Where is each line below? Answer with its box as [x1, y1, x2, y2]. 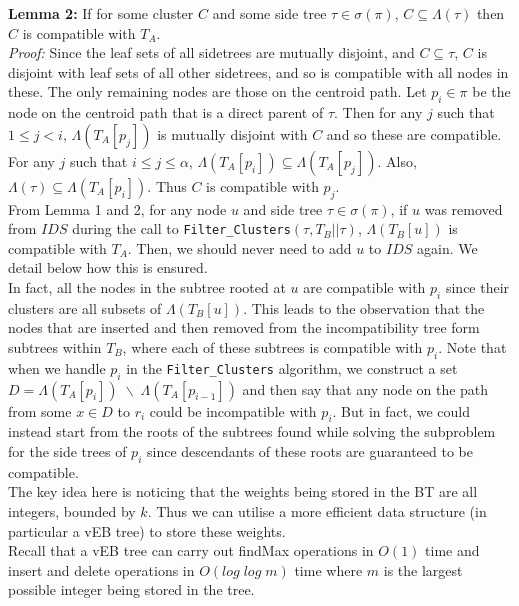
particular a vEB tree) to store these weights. [8, 520, 286, 541]
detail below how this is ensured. [8, 257, 208, 278]
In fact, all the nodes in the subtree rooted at [8, 277, 286, 297]
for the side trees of [8, 440, 127, 461]
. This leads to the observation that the [243, 297, 485, 318]
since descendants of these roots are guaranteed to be [146, 440, 473, 461]
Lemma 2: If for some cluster [8, 3, 194, 23]
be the [472, 81, 511, 102]
